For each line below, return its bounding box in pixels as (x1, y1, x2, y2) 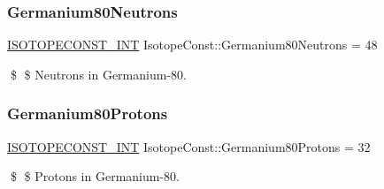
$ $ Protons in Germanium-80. (10, 167, 180, 185)
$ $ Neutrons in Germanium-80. (10, 64, 187, 83)
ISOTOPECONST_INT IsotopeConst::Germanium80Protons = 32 (7, 137, 371, 155)
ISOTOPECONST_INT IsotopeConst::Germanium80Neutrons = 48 (7, 35, 378, 54)
